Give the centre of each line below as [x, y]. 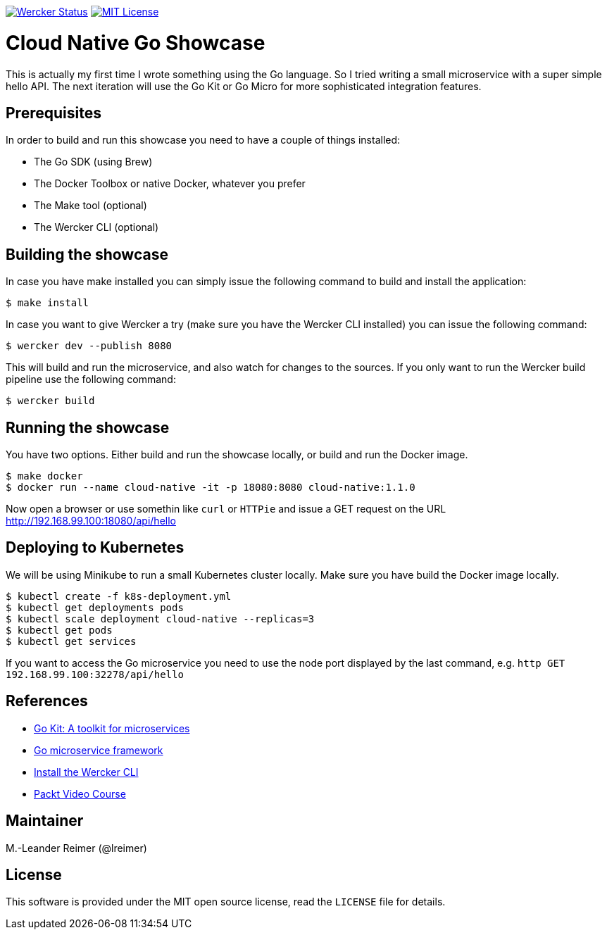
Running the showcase [88, 427]
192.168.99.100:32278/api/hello [95, 674]
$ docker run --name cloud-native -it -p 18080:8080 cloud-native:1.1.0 [211, 488]
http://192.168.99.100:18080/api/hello [91, 521]
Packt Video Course [80, 793]
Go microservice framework [99, 750]
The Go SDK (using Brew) [93, 162]
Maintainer [45, 821]
